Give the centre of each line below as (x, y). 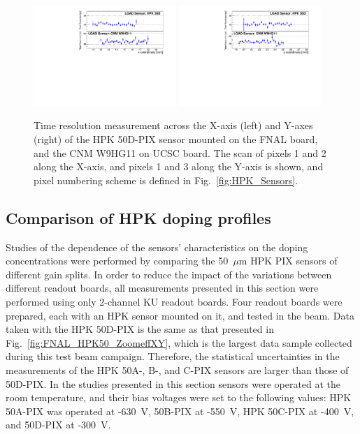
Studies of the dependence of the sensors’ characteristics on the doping (157, 247)
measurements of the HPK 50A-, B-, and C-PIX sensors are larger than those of (177, 369)
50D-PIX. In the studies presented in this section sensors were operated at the (173, 383)
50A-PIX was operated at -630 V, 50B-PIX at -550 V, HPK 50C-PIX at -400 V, (180, 411)
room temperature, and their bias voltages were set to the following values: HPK (179, 397)
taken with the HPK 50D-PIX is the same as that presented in (140, 329)
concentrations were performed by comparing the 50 (117, 261)
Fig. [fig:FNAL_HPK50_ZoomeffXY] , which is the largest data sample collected (179, 342)
